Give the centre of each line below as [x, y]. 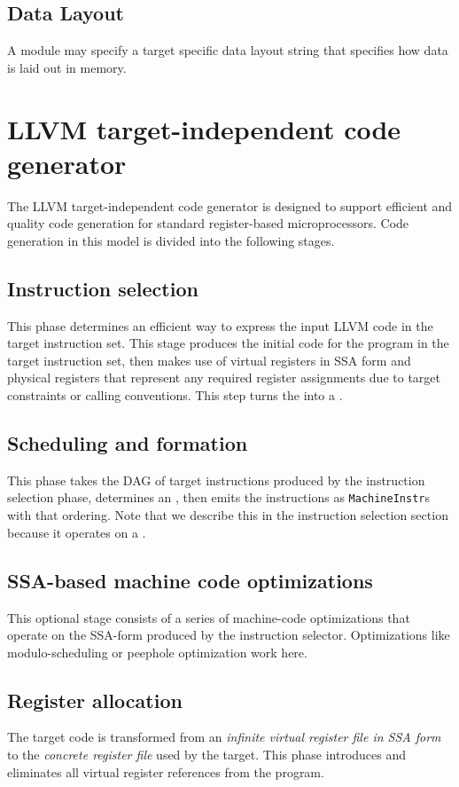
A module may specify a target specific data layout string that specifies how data [228, 50]
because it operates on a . [77, 532]
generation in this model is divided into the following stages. [171, 240]
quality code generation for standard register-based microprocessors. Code [208, 223]
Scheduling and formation [128, 443]
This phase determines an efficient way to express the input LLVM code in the [220, 325]
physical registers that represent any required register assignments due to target [224, 378]
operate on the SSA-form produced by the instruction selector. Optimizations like [229, 635]
